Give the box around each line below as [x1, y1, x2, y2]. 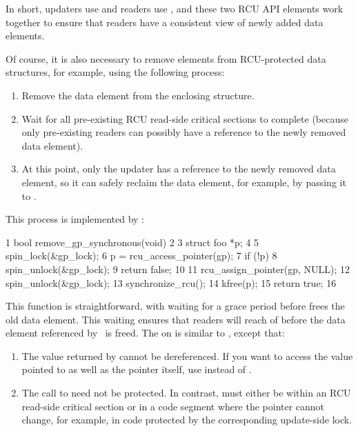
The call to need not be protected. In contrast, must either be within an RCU [21, 385, 351, 400]
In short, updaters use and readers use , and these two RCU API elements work [6, 1, 344, 15]
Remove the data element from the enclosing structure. [21, 88, 255, 102]
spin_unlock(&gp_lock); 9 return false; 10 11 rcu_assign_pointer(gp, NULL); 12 [6, 261, 350, 276]
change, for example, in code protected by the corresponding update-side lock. [21, 412, 352, 427]
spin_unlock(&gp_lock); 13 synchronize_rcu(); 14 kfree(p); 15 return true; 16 [6, 275, 337, 290]
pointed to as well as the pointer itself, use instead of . [21, 362, 252, 377]
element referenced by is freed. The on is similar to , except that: [6, 325, 285, 340]
